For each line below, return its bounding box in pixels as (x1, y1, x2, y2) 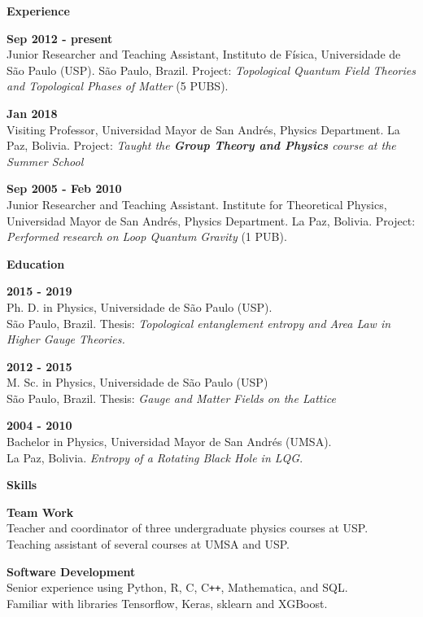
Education (7, 255, 65, 272)
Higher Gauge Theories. (7, 330, 125, 348)
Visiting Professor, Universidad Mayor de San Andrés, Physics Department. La (7, 120, 400, 138)
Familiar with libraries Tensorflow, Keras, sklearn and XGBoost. (7, 594, 328, 611)
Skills (7, 476, 37, 493)
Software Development (7, 562, 136, 580)
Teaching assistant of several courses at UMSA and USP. (7, 536, 290, 553)
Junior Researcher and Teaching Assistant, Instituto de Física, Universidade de (7, 46, 401, 63)
